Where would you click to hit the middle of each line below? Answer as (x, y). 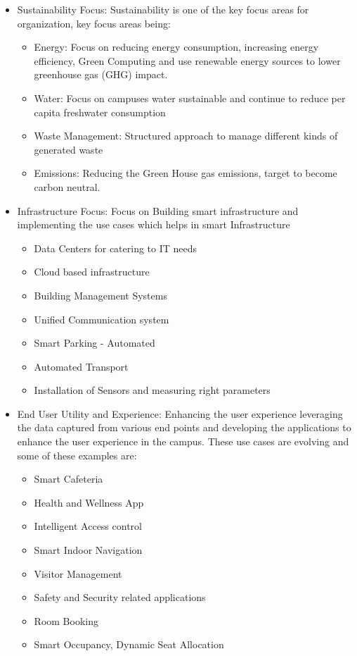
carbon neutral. (67, 186)
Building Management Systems (100, 295)
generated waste (69, 149)
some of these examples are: (77, 455)
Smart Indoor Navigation (88, 550)
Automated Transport (81, 366)
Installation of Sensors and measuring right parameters (152, 390)
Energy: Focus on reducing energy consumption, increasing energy (176, 47)
